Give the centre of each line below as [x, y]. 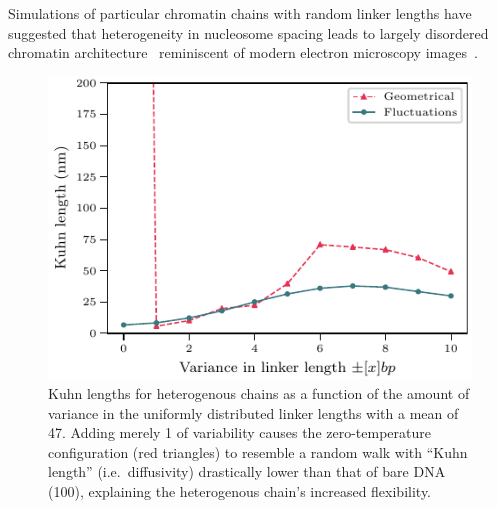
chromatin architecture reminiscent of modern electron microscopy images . [243, 52]
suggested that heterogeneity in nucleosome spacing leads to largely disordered [248, 32]
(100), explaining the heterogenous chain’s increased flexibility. [240, 490]
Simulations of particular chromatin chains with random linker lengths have [240, 13]
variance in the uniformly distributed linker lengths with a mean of [253, 412]
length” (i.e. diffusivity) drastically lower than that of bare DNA [247, 471]
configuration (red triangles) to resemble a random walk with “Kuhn [258, 451]
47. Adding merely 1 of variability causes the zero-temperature [239, 432]
